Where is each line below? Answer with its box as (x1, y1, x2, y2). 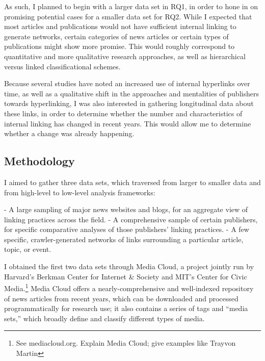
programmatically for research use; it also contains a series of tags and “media (4, 303, 248, 314)
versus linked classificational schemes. (4, 61, 121, 71)
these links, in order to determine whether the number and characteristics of (4, 108, 243, 118)
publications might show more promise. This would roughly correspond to (4, 41, 235, 51)
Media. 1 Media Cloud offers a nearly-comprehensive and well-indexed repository (4, 281, 254, 293)
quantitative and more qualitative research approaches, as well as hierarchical (4, 50, 246, 61)
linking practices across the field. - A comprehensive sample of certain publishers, (4, 214, 258, 224)
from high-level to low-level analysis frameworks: (4, 187, 155, 197)
